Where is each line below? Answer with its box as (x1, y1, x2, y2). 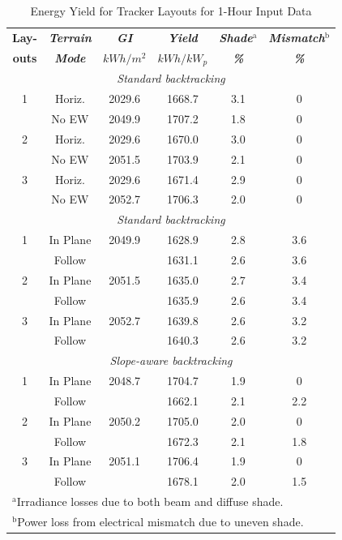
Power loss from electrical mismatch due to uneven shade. (17, 512, 304, 529)
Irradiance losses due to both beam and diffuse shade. (16, 493, 284, 510)
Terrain (48, 28, 92, 45)
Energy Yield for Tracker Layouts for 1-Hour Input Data (30, 2, 312, 19)
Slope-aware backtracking (109, 352, 233, 369)
